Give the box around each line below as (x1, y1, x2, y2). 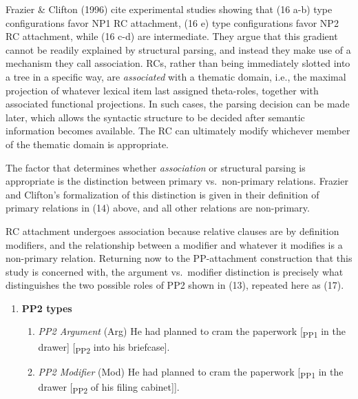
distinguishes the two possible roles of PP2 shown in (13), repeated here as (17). (6, 278, 344, 292)
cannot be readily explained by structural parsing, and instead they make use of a (6, 42, 351, 57)
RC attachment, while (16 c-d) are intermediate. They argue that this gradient (6, 29, 338, 43)
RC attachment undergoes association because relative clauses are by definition (6, 223, 339, 238)
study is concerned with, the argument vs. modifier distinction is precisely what (6, 264, 344, 278)
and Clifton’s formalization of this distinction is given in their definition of (6, 187, 319, 201)
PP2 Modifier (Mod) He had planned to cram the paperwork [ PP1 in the (38, 364, 344, 380)
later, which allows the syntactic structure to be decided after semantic (6, 110, 305, 124)
